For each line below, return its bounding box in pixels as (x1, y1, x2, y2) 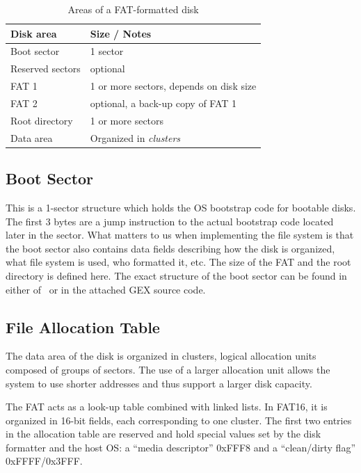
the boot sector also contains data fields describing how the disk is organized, (6, 241, 335, 255)
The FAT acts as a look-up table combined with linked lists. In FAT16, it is (6, 399, 328, 414)
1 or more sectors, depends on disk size (90, 79, 257, 93)
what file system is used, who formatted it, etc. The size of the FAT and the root (6, 255, 351, 269)
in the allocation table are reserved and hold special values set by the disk (6, 426, 321, 441)
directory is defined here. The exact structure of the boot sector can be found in (6, 268, 347, 282)
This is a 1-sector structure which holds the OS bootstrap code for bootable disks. (6, 200, 356, 214)
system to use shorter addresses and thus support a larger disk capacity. (6, 376, 312, 390)
